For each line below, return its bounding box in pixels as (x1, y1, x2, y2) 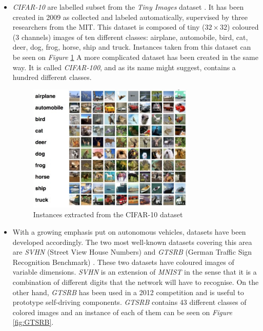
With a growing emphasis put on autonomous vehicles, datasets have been (12, 226, 246, 237)
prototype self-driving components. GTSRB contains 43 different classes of (12, 297, 247, 307)
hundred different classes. (12, 72, 92, 82)
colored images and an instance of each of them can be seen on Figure (12, 306, 232, 317)
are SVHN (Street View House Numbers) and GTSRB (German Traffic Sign (12, 246, 252, 257)
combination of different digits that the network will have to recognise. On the (12, 277, 259, 287)
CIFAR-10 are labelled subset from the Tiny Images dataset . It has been (12, 2, 244, 12)
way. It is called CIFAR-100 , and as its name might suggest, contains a (12, 61, 236, 72)
